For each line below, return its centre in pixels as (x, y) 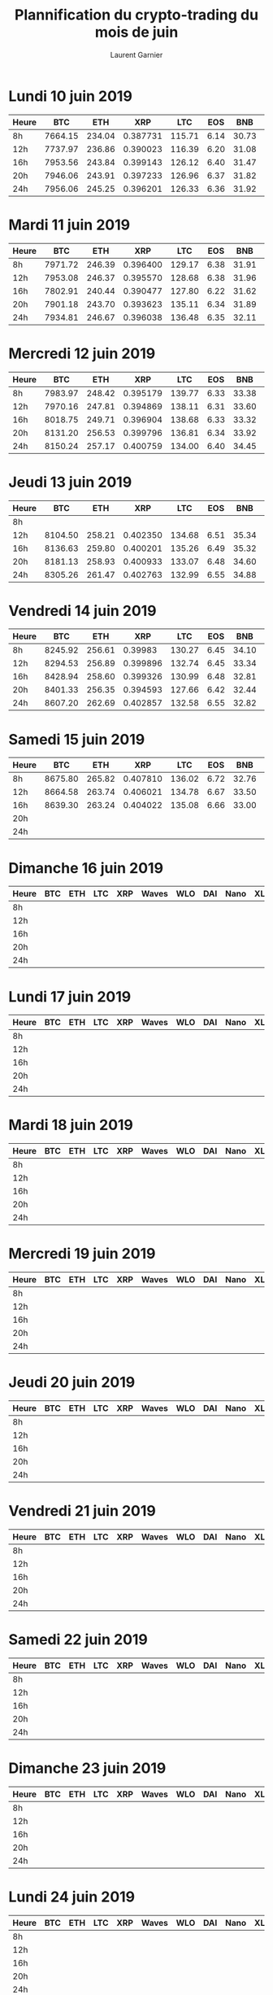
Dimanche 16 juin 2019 (86, 868)
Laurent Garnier (136, 55)
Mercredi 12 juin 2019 (82, 354)
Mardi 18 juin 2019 (71, 1125)
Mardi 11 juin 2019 (69, 225)
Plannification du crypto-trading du (136, 15)
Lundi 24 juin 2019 (72, 1897)
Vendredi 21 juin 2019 (82, 1511)
